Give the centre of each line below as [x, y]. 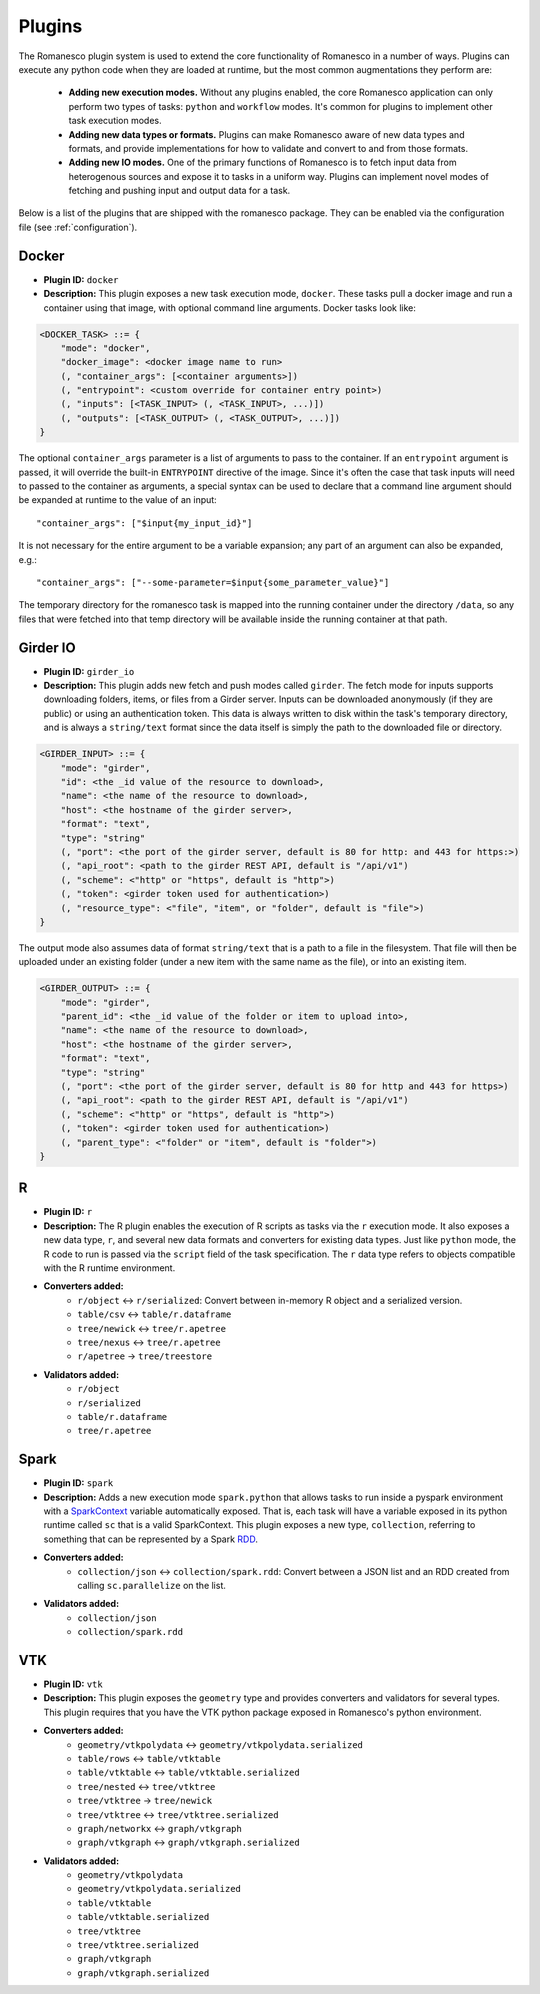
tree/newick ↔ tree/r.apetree [152, 1328]
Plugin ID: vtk [73, 1684]
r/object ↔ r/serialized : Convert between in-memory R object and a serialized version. [270, 1300]
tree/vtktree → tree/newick [145, 1801]
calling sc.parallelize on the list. [152, 1585]
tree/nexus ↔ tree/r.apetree [149, 1342]
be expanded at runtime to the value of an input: [117, 500]
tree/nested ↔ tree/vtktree [146, 1786]
